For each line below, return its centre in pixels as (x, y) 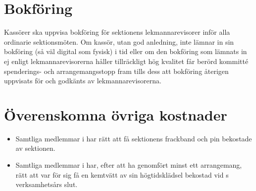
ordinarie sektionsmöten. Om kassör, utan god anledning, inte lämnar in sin (119, 41)
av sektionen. (35, 148)
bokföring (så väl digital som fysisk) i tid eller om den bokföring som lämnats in (126, 51)
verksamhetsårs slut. (47, 184)
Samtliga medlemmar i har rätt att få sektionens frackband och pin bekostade (134, 138)
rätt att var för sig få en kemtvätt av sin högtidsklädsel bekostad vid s (122, 174)
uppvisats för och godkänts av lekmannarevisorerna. (83, 81)
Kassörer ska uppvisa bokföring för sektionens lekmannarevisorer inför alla (117, 32)
